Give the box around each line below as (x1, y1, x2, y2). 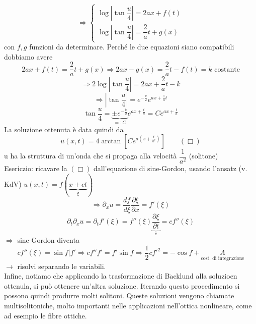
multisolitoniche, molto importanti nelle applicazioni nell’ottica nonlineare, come (4, 300, 252, 311)
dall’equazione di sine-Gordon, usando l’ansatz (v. (94, 163, 247, 174)
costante (214, 66, 240, 73)
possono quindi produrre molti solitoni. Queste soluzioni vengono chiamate (4, 290, 234, 301)
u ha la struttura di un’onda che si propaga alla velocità (4, 150, 177, 161)
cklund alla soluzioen (173, 271, 237, 281)
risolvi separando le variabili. (17, 260, 106, 271)
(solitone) (189, 150, 218, 161)
